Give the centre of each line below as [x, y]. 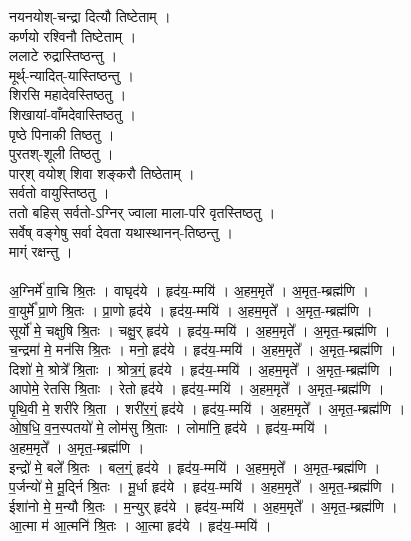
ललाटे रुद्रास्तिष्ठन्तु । [63, 55]
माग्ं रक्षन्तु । [41, 251]
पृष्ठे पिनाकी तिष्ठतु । [62, 133]
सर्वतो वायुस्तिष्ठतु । [59, 192]
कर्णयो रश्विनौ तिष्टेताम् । [73, 35]
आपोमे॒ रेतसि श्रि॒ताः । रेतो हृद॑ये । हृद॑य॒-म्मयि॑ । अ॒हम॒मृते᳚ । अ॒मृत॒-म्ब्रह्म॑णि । [197, 388]
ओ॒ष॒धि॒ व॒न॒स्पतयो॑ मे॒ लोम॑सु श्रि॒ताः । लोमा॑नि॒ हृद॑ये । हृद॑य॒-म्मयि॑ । [169, 427]
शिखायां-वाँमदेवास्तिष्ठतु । [72, 113]
